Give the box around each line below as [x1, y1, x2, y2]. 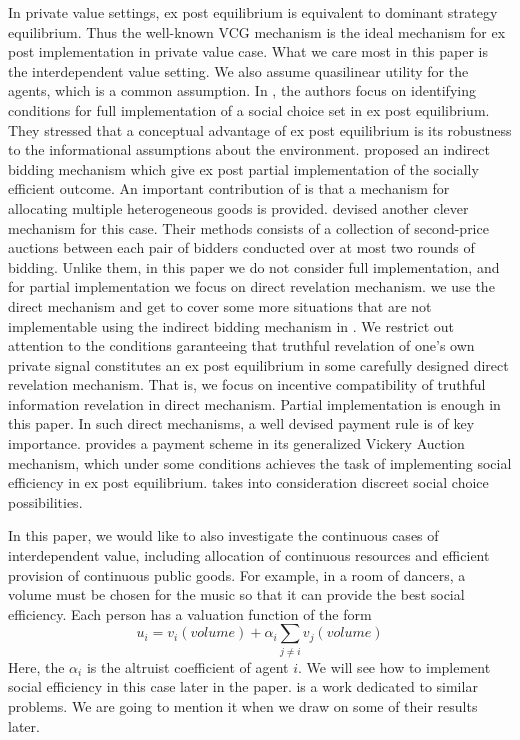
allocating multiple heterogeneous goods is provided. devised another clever [8, 197, 469, 218]
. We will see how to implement [298, 656, 491, 677]
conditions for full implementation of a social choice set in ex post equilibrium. [8, 99, 490, 120]
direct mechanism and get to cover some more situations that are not [8, 295, 432, 316]
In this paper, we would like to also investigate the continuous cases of [8, 525, 439, 546]
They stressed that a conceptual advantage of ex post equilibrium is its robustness [8, 119, 512, 140]
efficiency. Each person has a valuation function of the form [8, 603, 372, 624]
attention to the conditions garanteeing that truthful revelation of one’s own [8, 335, 475, 356]
